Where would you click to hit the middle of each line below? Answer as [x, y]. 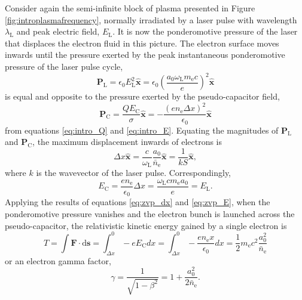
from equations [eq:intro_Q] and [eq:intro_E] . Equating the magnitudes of [142, 130]
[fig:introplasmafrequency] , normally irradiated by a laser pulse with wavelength [151, 19]
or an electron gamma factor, [58, 260]
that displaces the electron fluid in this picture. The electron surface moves [142, 43]
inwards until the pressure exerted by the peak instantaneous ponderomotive [145, 55]
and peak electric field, [58, 31]
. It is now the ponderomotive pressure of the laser [205, 31]
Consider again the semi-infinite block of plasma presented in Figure [130, 8]
